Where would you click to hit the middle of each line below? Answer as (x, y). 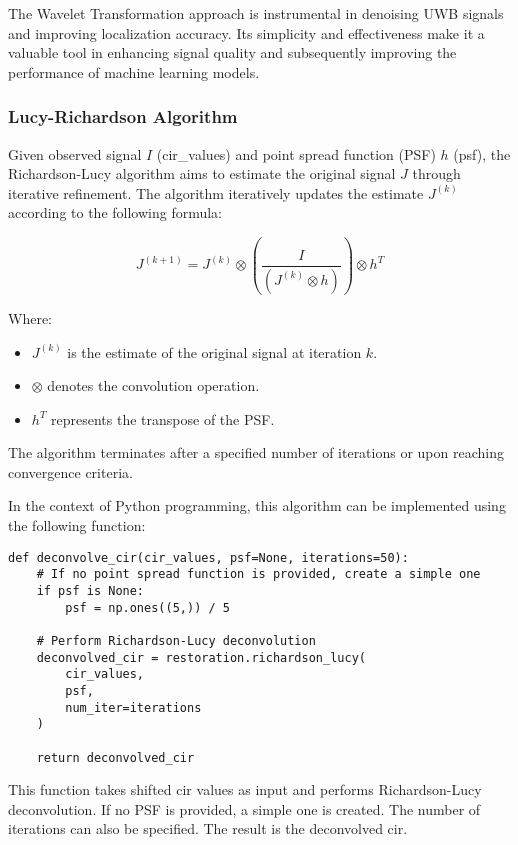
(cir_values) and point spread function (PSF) (296, 153)
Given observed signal (75, 153)
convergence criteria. (70, 471)
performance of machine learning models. (134, 71)
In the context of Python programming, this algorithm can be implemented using (257, 505)
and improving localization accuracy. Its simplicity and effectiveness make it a (246, 32)
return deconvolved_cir (115, 757)
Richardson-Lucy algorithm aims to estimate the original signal (202, 173)
